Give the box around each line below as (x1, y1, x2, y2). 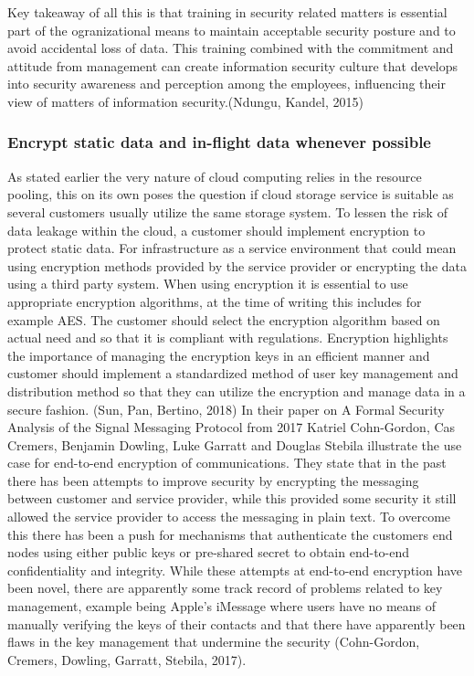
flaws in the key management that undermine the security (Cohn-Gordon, (7, 632, 420, 651)
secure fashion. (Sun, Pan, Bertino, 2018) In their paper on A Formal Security (7, 399, 445, 418)
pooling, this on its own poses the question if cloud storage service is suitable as (7, 185, 454, 204)
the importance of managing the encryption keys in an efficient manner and (7, 345, 430, 364)
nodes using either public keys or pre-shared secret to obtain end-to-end (7, 543, 410, 562)
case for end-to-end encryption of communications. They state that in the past (7, 453, 447, 472)
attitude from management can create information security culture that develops (7, 56, 458, 75)
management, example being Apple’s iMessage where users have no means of (7, 597, 437, 616)
